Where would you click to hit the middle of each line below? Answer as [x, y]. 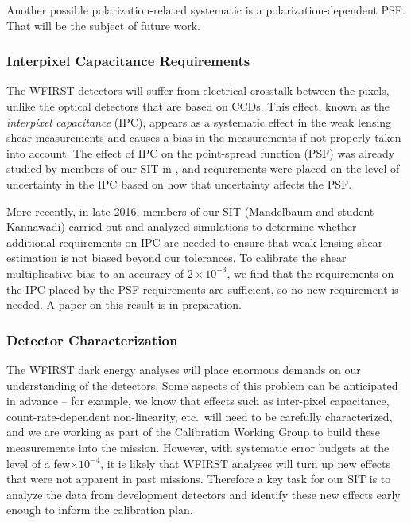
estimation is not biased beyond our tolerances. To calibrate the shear [176, 258]
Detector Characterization [92, 340]
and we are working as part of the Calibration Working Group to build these [193, 432]
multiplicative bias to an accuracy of [95, 273]
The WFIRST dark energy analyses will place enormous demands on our [184, 369]
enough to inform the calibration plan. [100, 510]
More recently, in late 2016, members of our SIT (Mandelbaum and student [190, 211]
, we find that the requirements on [310, 273]
